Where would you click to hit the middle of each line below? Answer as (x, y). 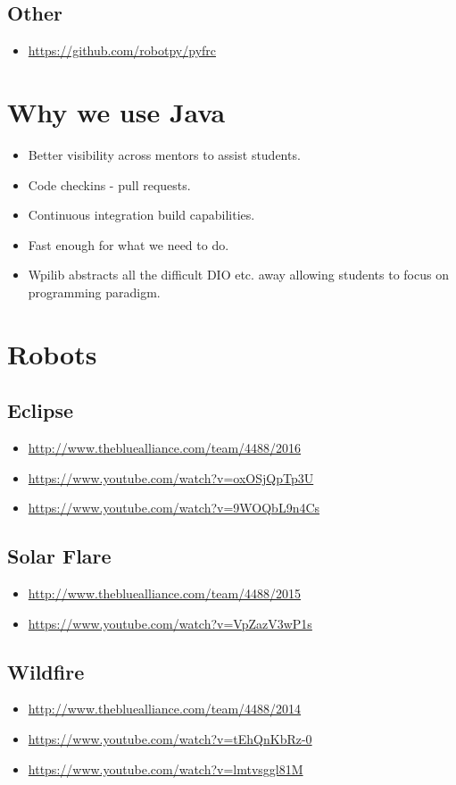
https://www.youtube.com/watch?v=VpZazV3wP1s (170, 623)
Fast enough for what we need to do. (129, 244)
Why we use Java (116, 111)
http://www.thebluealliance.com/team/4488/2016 (165, 448)
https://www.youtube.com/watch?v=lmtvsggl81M (166, 768)
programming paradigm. (94, 292)
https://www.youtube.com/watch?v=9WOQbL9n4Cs (174, 508)
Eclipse (41, 410)
